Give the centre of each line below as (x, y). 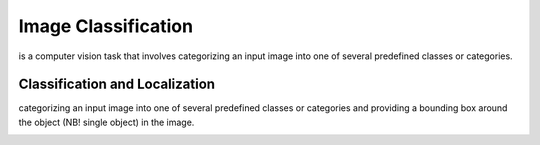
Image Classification (106, 26)
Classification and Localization (116, 84)
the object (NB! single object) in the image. (106, 122)
